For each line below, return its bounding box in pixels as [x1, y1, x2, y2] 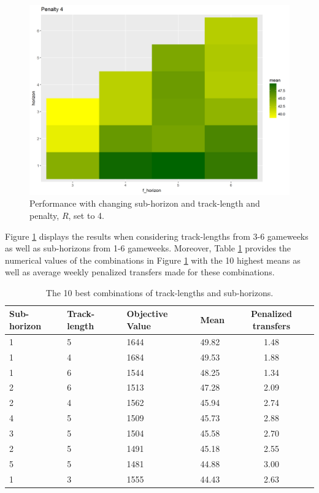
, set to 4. [68, 208, 104, 221]
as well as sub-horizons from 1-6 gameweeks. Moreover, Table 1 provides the [5, 242, 291, 254]
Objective [126, 307, 168, 320]
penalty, [29, 208, 60, 221]
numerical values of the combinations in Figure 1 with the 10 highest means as [5, 253, 301, 266]
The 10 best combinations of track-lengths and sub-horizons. [45, 286, 274, 299]
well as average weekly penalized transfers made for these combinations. [5, 266, 275, 278]
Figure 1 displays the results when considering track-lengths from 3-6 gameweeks [5, 229, 309, 242]
